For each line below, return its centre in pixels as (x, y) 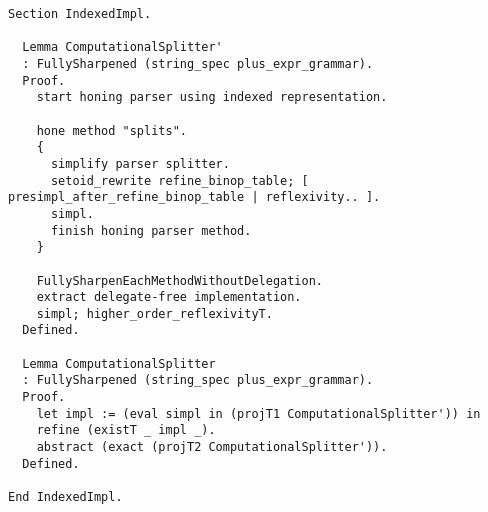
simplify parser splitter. (140, 163)
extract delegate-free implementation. (169, 297)
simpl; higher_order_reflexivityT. (154, 313)
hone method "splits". (111, 130)
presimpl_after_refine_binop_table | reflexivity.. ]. (194, 197)
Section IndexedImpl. (80, 14)
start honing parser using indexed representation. (212, 97)
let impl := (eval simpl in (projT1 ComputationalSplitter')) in (258, 413)
